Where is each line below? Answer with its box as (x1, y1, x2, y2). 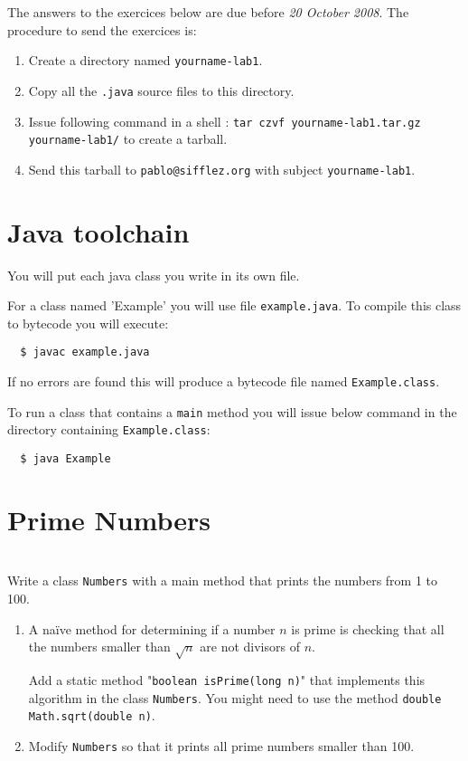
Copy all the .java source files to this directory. (28, 81, 295, 100)
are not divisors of (200, 637, 300, 656)
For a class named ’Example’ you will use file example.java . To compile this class (7, 296, 462, 315)
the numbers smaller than (28, 637, 171, 656)
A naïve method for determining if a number (28, 619, 276, 638)
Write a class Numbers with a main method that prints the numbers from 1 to (7, 571, 438, 590)
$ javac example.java (20, 346, 150, 359)
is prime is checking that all (291, 619, 445, 638)
